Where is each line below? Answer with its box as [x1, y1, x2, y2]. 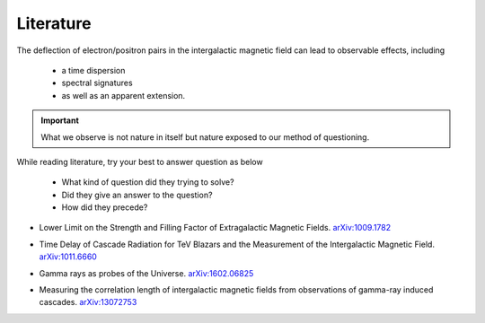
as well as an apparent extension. [61, 90, 186, 100]
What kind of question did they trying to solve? [61, 177, 234, 188]
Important [40, 115, 80, 126]
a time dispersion [61, 65, 126, 75]
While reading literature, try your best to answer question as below [16, 156, 264, 167]
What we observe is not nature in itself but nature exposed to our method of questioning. [40, 131, 370, 143]
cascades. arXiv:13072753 [39, 297, 137, 308]
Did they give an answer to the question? [61, 189, 213, 200]
